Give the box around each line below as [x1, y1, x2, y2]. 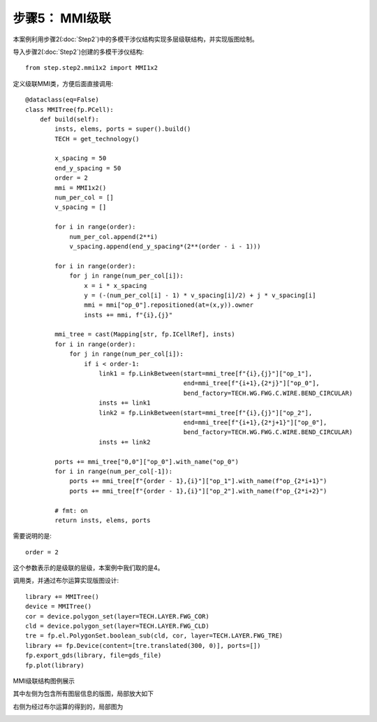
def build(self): [39, 115, 99, 123]
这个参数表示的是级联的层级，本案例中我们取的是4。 [13, 563, 164, 572]
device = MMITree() [25, 602, 92, 611]
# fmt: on [54, 507, 89, 514]
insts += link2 [98, 438, 151, 446]
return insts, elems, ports [54, 516, 151, 524]
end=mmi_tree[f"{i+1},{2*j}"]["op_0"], [183, 380, 320, 387]
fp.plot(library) [25, 661, 84, 669]
